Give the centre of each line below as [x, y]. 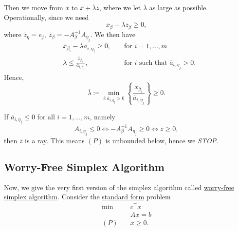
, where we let [120, 7]
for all [46, 116]
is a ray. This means [55, 140]
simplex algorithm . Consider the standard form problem [87, 197]
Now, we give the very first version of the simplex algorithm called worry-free [119, 187]
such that [153, 63]
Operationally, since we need [46, 17]
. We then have [113, 34]
